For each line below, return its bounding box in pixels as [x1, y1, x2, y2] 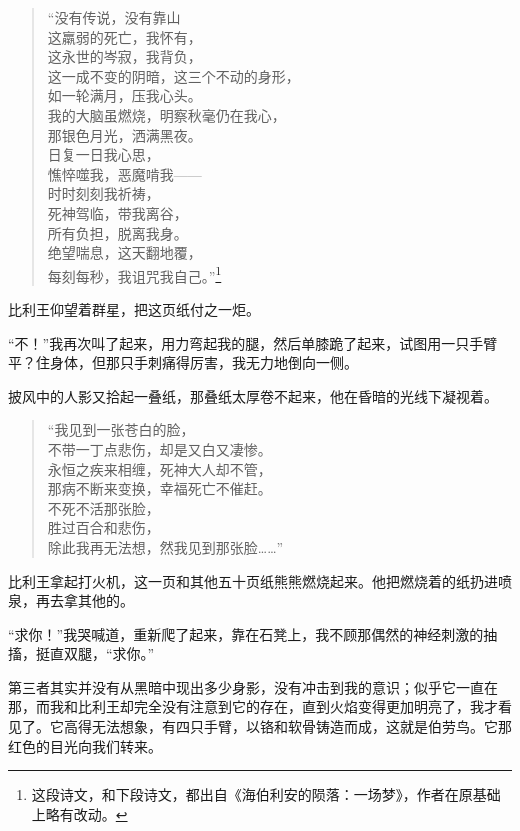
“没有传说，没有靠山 [47, 7, 181, 27]
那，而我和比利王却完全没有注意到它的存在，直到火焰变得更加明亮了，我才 [8, 696, 498, 717]
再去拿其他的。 [35, 590, 134, 611]
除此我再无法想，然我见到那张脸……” [47, 536, 284, 557]
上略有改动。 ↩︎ [31, 803, 128, 824]
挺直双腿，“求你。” [35, 643, 155, 664]
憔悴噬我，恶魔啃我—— [47, 163, 202, 184]
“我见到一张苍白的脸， [47, 419, 195, 440]
